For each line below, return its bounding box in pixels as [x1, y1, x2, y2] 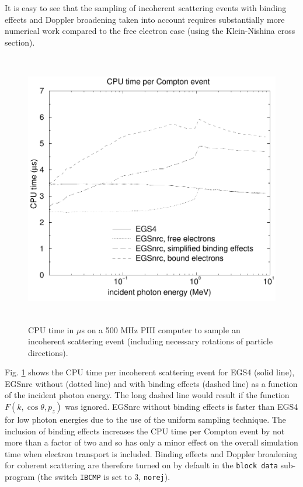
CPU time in [28, 323, 74, 336]
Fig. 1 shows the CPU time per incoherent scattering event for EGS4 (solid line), [5, 366, 295, 378]
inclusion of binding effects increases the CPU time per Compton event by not [5, 424, 285, 437]
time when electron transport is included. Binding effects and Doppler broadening [5, 447, 297, 460]
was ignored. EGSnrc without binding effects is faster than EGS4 [65, 400, 298, 413]
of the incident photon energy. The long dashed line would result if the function [5, 389, 290, 401]
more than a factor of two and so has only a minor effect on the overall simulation [5, 436, 298, 448]
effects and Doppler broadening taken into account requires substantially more [5, 13, 285, 25]
